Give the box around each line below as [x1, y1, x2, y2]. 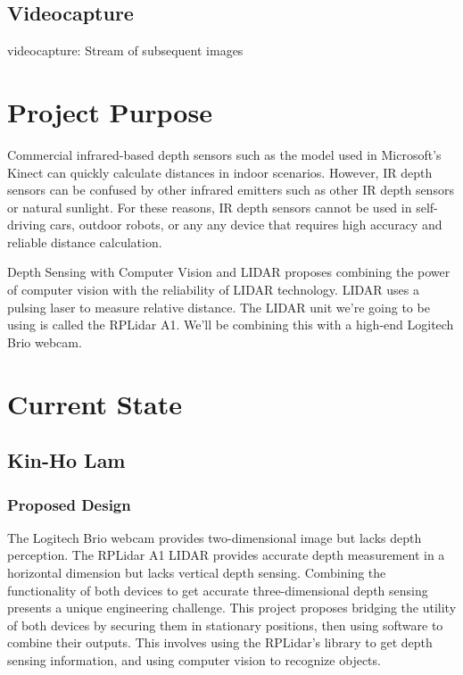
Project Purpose [7, 93, 212, 129]
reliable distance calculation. [7, 232, 162, 251]
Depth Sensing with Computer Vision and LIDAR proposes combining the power [7, 262, 451, 281]
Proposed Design [7, 493, 131, 515]
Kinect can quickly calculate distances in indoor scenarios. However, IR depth [7, 162, 433, 181]
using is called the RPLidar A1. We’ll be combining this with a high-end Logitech [7, 315, 454, 334]
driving [7, 215, 46, 234]
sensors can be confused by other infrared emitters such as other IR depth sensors [7, 180, 454, 199]
